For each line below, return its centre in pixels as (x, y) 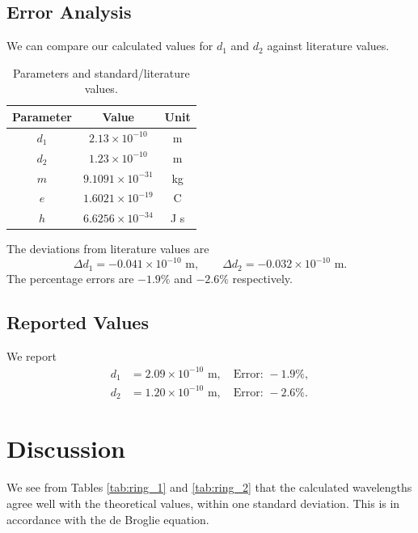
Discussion (66, 448)
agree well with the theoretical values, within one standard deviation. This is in (203, 503)
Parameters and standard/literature (101, 72)
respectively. (262, 278)
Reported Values (78, 321)
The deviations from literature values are (108, 249)
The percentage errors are (70, 278)
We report (32, 355)
